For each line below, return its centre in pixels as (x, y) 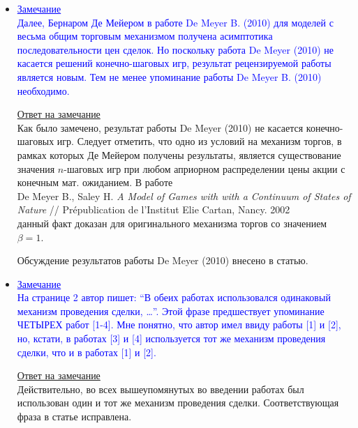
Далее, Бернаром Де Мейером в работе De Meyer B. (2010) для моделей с (175, 22)
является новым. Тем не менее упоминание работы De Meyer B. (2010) (169, 76)
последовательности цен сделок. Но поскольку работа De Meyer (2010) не (175, 49)
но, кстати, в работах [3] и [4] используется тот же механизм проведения (171, 338)
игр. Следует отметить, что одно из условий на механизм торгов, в (199, 141)
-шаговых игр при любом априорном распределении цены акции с (204, 168)
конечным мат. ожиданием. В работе (95, 182)
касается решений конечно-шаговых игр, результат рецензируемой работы (174, 63)
